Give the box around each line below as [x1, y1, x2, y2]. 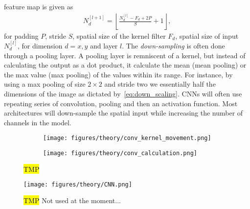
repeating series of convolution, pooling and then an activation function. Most [4, 98, 238, 108]
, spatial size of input [175, 30, 239, 41]
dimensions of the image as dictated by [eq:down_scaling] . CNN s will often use [4, 89, 242, 98]
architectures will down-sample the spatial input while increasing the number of [4, 108, 243, 118]
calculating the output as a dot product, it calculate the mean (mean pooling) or [4, 60, 247, 70]
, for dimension [18, 41, 63, 51]
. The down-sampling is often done [122, 41, 225, 51]
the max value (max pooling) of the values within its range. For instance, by [4, 69, 233, 79]
